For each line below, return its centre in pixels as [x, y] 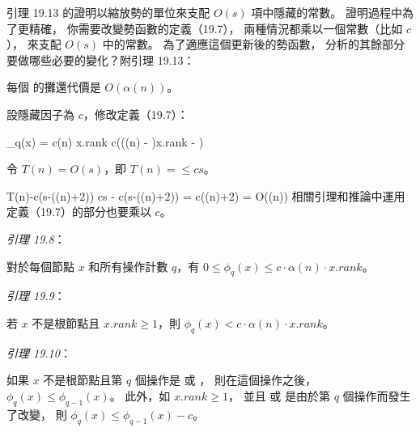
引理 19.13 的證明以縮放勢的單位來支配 [108, 12]
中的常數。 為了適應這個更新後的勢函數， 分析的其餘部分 [254, 44]
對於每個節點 [40, 266]
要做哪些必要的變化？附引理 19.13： [101, 59]
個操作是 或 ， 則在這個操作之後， [225, 380]
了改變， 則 [37, 414]
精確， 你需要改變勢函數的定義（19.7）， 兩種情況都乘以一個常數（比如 [216, 28]
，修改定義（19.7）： [136, 114]
